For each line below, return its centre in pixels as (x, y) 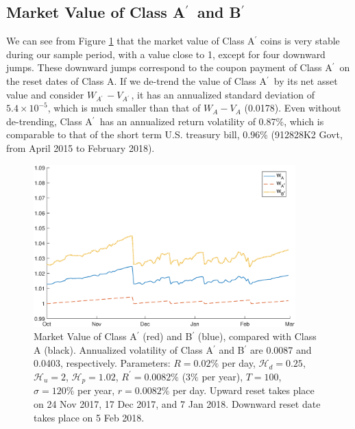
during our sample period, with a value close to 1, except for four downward (166, 54)
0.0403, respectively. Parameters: (102, 363)
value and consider (45, 94)
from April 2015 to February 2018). (81, 147)
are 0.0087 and (281, 349)
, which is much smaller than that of (124, 108)
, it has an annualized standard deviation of (223, 94)
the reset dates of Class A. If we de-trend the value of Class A (137, 80)
